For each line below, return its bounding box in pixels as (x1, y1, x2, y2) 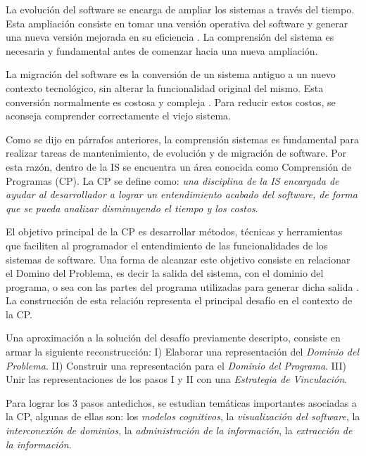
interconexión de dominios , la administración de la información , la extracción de (6, 423, 353, 438)
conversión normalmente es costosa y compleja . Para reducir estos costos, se (6, 94, 336, 109)
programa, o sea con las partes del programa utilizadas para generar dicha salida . (6, 279, 359, 294)
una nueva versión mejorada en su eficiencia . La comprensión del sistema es (6, 30, 334, 44)
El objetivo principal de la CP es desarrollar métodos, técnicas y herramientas (6, 224, 343, 239)
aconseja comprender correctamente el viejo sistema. (6, 108, 231, 123)
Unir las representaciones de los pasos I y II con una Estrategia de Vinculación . (6, 372, 347, 386)
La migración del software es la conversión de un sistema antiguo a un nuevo (6, 67, 336, 82)
